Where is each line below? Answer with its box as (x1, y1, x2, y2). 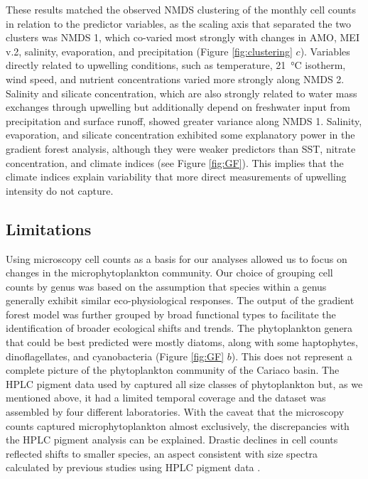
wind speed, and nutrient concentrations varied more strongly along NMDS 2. (6, 71, 345, 86)
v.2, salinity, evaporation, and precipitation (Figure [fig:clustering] (6, 43, 293, 58)
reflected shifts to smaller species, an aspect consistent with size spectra (6, 446, 318, 461)
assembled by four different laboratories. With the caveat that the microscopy (6, 404, 345, 419)
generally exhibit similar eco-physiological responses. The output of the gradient (6, 293, 355, 308)
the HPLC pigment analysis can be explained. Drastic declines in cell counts (6, 432, 338, 447)
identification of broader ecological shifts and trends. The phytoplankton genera (6, 321, 353, 335)
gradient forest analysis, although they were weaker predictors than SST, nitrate (6, 141, 356, 156)
